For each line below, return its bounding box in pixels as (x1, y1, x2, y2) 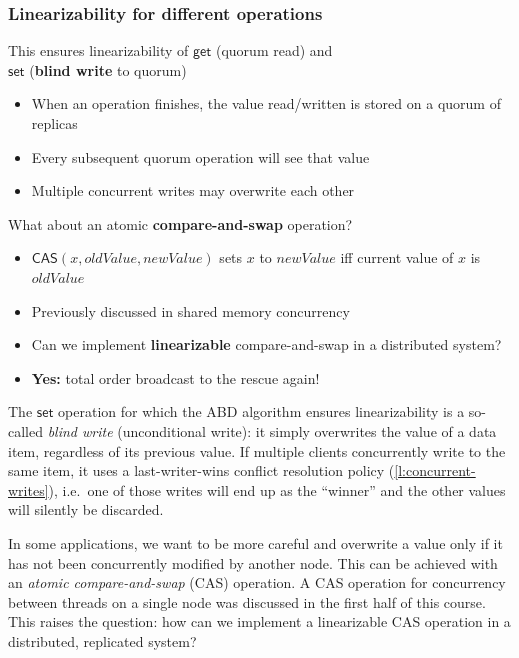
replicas (31, 113, 78, 133)
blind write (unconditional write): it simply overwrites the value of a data (47, 420, 497, 441)
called (8, 420, 43, 441)
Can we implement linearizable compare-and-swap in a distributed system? (31, 334, 502, 355)
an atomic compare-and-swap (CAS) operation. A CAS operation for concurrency (8, 572, 506, 593)
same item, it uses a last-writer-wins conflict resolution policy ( (8, 460, 395, 481)
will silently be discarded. (8, 499, 164, 520)
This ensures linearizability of (8, 40, 189, 61)
